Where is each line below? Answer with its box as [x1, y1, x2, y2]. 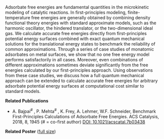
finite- [127, 9, 140, 15]
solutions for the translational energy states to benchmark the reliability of [5, 41, 156, 46]
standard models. [5, 89, 41, 94]
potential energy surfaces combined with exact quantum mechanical [5, 36, 145, 42]
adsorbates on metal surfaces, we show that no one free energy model [5, 51, 150, 57]
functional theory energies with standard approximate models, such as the [5, 20, 157, 26]
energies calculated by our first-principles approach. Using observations [5, 67, 153, 73]
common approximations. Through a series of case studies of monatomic [5, 46, 154, 52]
